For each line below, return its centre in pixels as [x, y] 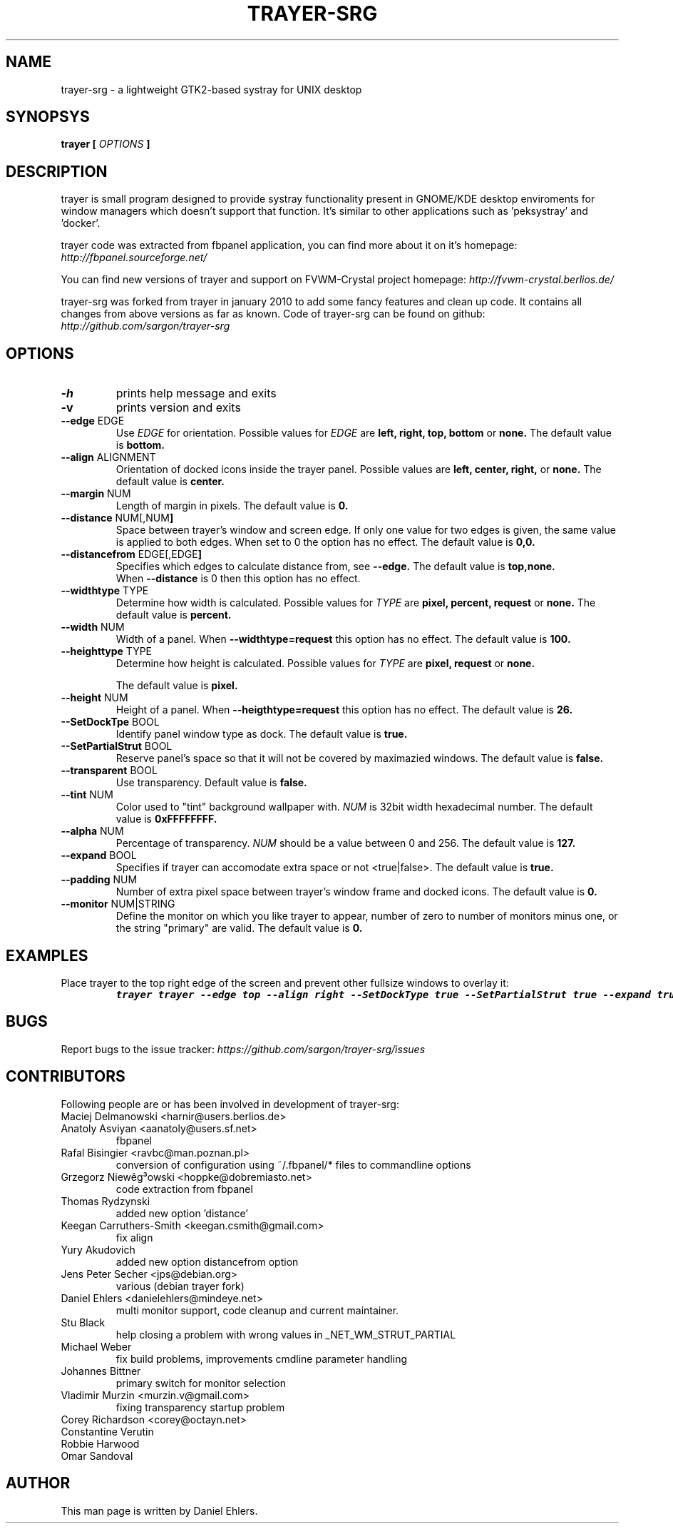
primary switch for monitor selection [201, 1383]
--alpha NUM [92, 831]
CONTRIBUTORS [66, 1077]
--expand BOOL [99, 855]
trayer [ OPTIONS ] [106, 144]
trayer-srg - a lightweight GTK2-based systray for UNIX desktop [211, 89]
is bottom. [140, 445]
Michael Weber [96, 1346]
